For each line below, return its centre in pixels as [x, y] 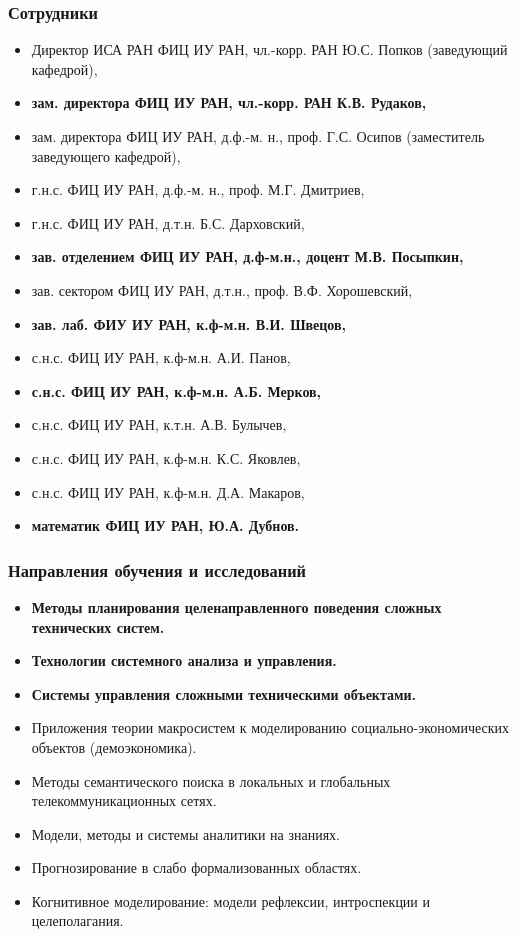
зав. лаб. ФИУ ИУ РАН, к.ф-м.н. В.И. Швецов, [189, 323]
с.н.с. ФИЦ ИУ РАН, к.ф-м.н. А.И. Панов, [161, 357]
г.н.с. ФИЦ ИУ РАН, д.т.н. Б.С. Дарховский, [168, 222]
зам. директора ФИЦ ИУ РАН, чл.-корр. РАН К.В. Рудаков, [229, 102]
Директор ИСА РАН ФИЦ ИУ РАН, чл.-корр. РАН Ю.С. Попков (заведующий [269, 49]
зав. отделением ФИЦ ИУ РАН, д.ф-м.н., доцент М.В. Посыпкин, [247, 256]
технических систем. [98, 626]
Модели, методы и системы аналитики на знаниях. [185, 833]
